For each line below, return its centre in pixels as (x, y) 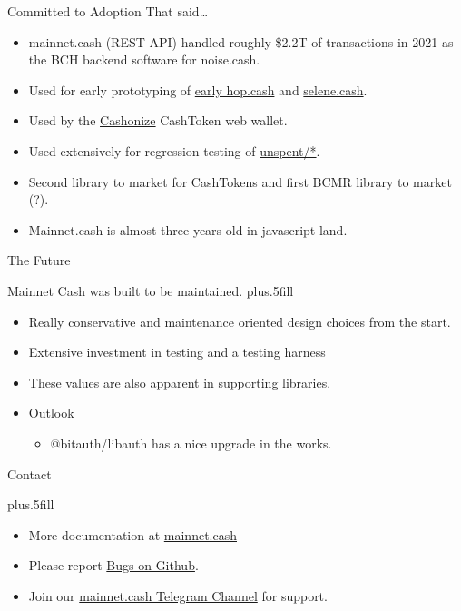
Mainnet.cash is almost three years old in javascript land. (188, 229)
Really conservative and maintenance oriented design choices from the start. (240, 321)
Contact (29, 473)
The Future (39, 260)
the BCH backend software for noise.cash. (144, 59)
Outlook (51, 413)
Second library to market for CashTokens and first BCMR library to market (240, 181)
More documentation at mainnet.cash (132, 534)
